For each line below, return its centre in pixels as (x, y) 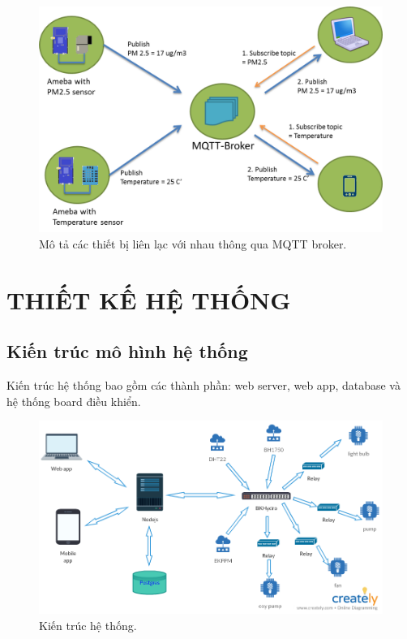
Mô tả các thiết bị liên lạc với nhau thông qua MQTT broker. (193, 243)
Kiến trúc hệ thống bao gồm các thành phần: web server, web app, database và (203, 385)
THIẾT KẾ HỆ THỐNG (149, 299)
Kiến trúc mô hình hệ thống (127, 351)
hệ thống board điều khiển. (74, 401)
